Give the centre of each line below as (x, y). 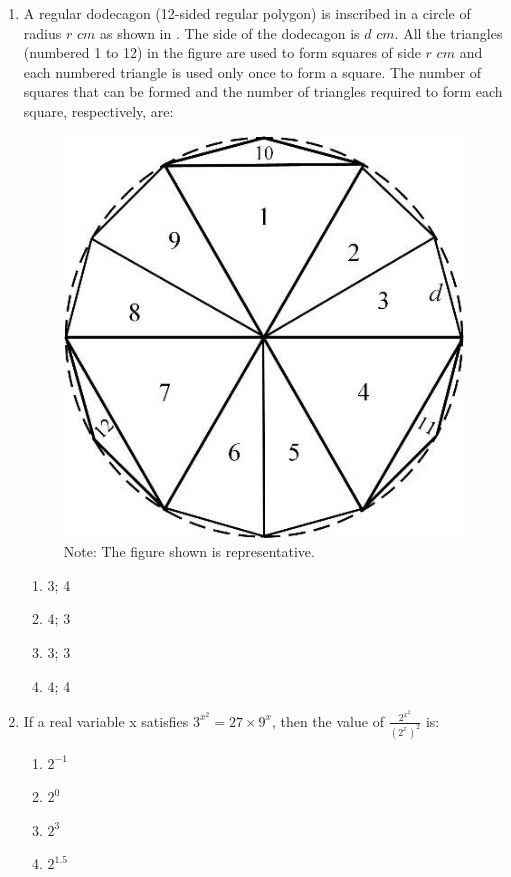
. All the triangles (448, 32)
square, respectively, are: (98, 110)
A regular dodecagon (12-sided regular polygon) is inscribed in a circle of (247, 13)
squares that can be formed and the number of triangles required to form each (263, 91)
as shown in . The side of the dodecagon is (229, 32)
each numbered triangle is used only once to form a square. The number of (252, 71)
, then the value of (327, 720)
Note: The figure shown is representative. (189, 551)
